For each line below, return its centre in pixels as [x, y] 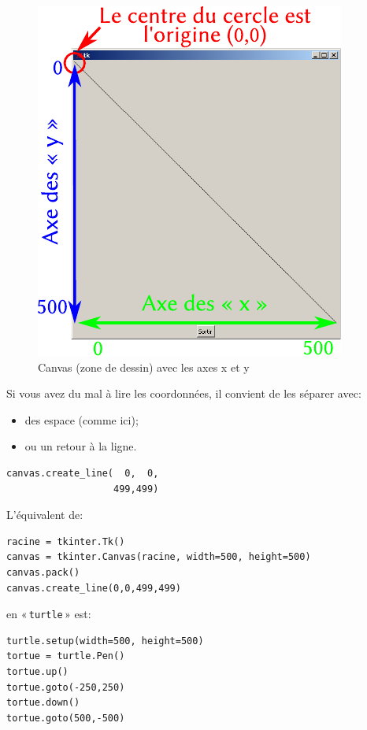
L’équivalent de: [45, 515]
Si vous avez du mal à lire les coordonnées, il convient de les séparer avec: [184, 393]
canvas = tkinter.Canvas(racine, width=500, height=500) [159, 557]
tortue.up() [37, 671]
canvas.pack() [43, 572]
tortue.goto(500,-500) [66, 718]
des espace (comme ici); [82, 419]
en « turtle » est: [49, 614]
